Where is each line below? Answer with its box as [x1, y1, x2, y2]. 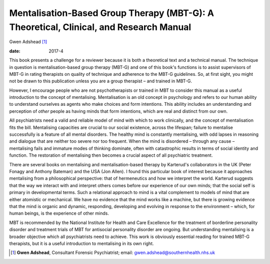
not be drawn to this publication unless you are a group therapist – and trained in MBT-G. [9, 78, 192, 84]
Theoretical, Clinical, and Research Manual [9, 21, 191, 32]
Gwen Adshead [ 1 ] [9, 39, 47, 45]
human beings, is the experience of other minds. [9, 210, 109, 217]
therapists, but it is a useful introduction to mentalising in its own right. [9, 240, 154, 247]
